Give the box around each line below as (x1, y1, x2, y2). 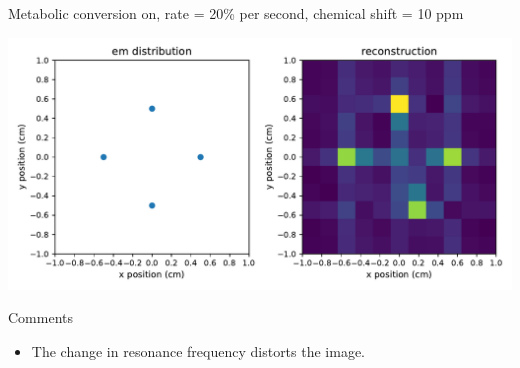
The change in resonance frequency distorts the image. (31, 340, 366, 361)
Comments (8, 307, 74, 328)
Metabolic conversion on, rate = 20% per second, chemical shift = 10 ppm (8, 3, 464, 23)
